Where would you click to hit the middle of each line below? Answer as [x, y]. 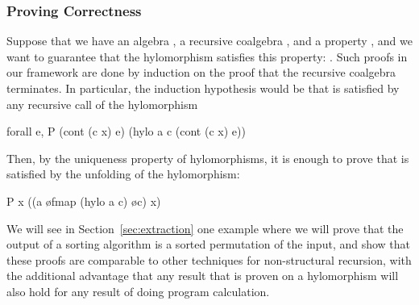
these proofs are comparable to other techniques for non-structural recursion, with [209, 259]
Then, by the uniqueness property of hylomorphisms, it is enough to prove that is [208, 158]
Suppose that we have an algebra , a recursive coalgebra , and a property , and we [209, 41]
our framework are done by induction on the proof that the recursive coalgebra [201, 72]
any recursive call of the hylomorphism [102, 104]
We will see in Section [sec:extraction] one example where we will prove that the [205, 228]
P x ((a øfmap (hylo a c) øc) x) [84, 201]
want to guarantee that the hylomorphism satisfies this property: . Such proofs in [207, 56]
